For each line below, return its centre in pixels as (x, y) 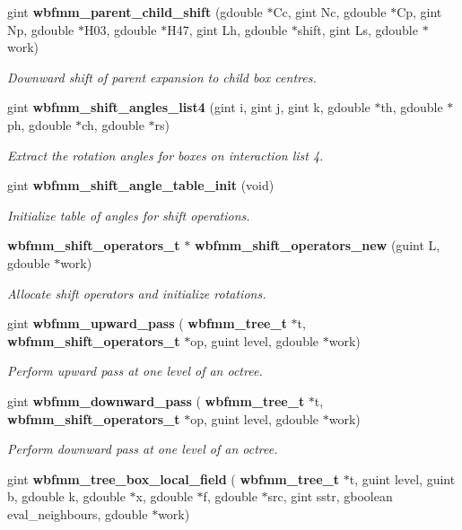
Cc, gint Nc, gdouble (330, 12)
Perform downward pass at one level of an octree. (143, 449)
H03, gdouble (120, 29)
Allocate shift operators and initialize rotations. (137, 293)
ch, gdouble (113, 124)
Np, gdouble (41, 29)
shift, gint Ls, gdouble (357, 29)
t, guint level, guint (402, 478)
